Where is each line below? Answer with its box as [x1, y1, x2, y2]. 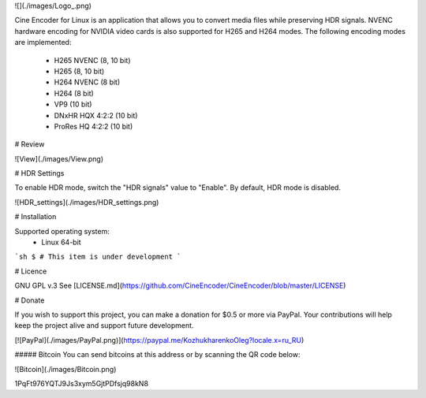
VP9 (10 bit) [54, 99, 92, 110]
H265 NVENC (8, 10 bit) [54, 55, 131, 65]
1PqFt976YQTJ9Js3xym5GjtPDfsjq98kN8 [14, 378, 149, 388]
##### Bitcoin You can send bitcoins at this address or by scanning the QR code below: [14, 350, 301, 359]
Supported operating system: [14, 226, 110, 236]
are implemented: [14, 38, 72, 47]
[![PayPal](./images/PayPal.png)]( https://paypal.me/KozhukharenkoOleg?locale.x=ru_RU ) [14, 335, 305, 344]
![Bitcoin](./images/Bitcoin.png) [14, 364, 117, 374]
